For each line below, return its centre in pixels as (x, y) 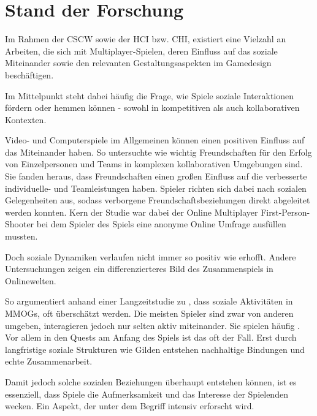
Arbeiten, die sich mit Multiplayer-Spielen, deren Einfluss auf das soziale (141, 51)
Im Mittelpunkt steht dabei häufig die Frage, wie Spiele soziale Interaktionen (150, 95)
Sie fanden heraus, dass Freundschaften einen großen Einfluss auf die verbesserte (156, 176)
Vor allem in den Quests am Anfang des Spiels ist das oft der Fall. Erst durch (151, 337)
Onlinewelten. (31, 280)
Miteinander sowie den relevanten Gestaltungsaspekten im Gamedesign (138, 63)
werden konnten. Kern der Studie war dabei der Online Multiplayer (132, 212)
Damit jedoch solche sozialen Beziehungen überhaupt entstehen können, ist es (151, 381)
